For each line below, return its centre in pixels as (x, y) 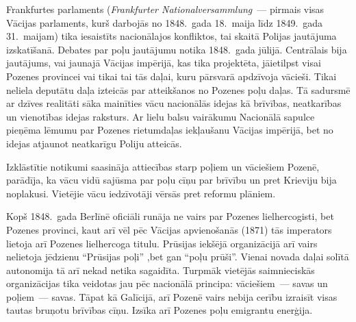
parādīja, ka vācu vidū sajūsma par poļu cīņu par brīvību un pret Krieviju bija (171, 180)
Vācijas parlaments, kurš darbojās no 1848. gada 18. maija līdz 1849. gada (165, 22)
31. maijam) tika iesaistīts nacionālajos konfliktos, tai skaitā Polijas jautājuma (171, 36)
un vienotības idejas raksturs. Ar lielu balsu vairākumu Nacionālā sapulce (161, 116)
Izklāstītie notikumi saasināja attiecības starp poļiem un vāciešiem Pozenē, (163, 166)
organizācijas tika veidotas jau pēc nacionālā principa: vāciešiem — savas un (167, 283)
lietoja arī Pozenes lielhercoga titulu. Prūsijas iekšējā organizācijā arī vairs (162, 243)
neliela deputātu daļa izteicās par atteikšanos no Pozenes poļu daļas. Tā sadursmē (178, 89)
